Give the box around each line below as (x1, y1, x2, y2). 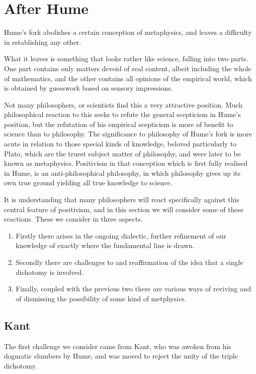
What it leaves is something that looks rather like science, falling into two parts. (4, 53, 249, 64)
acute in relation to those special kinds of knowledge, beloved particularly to (4, 138, 237, 149)
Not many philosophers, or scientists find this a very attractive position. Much (4, 99, 243, 110)
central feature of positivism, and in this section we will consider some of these (4, 204, 244, 214)
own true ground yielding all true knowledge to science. (4, 177, 172, 188)
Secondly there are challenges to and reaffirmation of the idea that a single (15, 257, 244, 267)
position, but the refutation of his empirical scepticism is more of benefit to (4, 119, 234, 129)
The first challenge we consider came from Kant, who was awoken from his (4, 341, 231, 351)
